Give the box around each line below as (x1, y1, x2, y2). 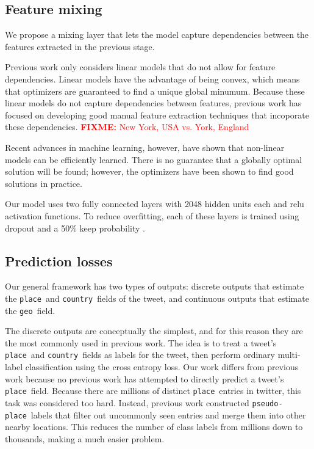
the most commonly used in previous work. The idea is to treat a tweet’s (5, 336, 277, 349)
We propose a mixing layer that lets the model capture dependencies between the (5, 28, 309, 41)
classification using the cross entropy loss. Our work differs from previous (25, 360, 299, 373)
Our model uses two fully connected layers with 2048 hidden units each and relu (5, 197, 304, 210)
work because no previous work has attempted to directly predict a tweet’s (5, 372, 284, 385)
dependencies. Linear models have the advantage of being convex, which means (5, 72, 300, 85)
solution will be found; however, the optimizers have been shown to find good (5, 165, 294, 178)
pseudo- (252, 399, 283, 408)
